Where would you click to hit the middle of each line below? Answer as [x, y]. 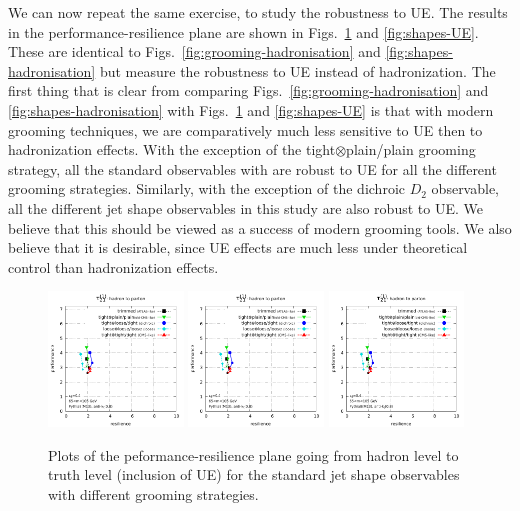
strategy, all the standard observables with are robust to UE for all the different [252, 168]
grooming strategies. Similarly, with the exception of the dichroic [206, 188]
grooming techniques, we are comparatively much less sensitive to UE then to [245, 129]
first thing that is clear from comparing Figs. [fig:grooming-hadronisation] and [248, 90]
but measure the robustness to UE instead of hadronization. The [297, 70]
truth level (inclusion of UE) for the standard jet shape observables [254, 474]
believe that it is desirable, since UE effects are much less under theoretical [238, 247]
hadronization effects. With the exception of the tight [172, 149]
